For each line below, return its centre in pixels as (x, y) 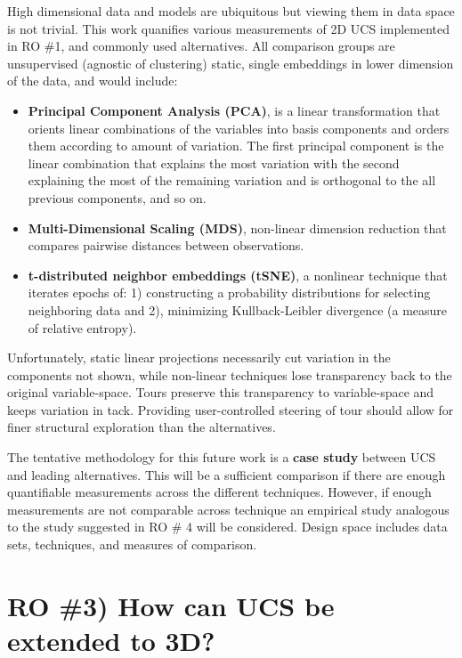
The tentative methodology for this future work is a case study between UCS (222, 457)
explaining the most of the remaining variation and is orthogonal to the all (232, 180)
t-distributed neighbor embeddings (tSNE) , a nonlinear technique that (238, 275)
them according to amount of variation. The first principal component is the (236, 146)
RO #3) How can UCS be (171, 605)
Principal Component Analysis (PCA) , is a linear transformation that (234, 110)
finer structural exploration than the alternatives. (142, 427)
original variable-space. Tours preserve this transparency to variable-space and (221, 392)
